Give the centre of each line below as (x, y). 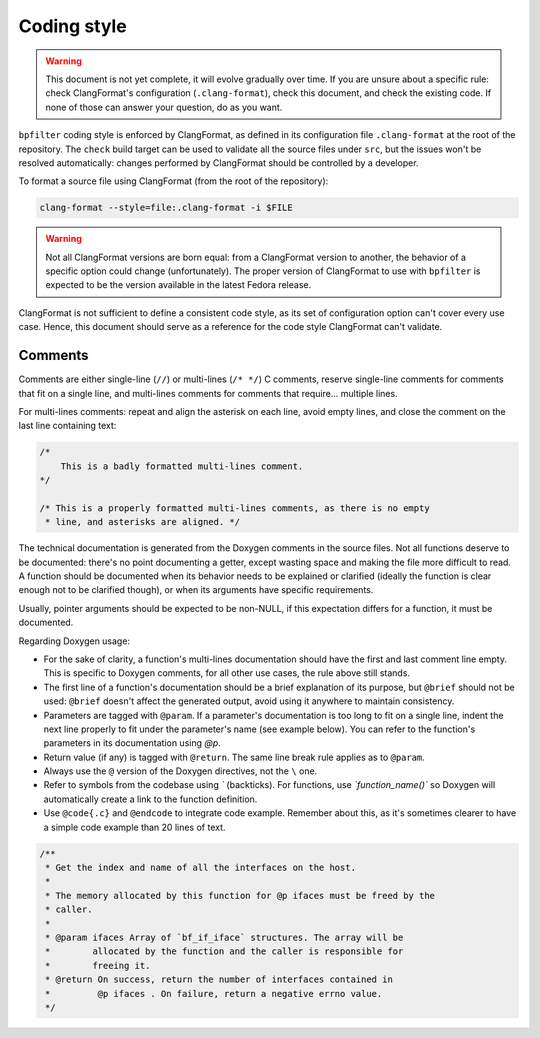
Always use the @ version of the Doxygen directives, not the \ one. (180, 771)
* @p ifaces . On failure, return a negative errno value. (214, 993)
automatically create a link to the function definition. (150, 799)
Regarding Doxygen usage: (74, 641)
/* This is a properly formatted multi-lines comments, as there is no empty (234, 508)
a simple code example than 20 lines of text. (134, 827)
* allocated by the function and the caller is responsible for (224, 951)
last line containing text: (67, 426)
